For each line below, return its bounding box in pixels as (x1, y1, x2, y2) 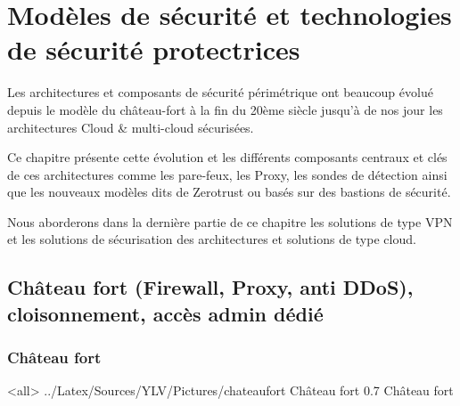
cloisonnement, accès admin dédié (7, 299, 324, 327)
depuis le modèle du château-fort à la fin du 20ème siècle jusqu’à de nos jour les (7, 100, 443, 118)
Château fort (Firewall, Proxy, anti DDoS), (7, 273, 414, 301)
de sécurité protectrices (7, 31, 300, 68)
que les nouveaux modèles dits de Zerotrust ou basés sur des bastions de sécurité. (7, 183, 451, 201)
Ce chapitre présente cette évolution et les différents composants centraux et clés (7, 148, 448, 166)
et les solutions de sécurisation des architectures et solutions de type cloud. (7, 230, 416, 248)
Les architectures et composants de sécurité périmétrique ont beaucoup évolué (7, 83, 433, 101)
